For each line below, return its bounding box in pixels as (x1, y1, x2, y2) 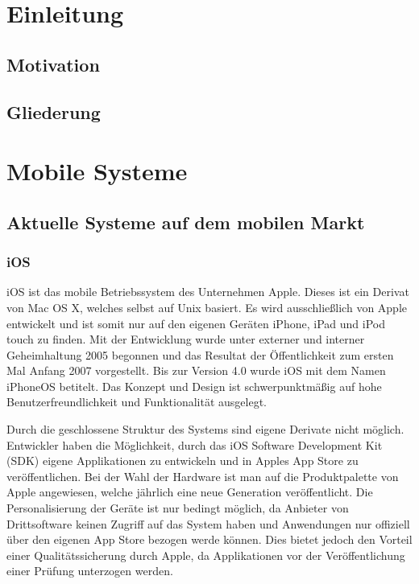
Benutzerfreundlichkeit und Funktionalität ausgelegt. (6, 393, 267, 410)
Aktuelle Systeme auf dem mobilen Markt (6, 209, 365, 234)
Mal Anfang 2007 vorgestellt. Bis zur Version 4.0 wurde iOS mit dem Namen (6, 362, 386, 379)
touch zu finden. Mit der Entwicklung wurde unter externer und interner (6, 331, 365, 348)
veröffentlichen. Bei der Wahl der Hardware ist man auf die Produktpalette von (6, 467, 399, 484)
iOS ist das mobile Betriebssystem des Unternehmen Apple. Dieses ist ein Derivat (6, 283, 409, 300)
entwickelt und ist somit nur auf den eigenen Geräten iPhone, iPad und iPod (6, 315, 385, 331)
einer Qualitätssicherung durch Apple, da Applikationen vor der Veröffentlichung (6, 546, 405, 563)
